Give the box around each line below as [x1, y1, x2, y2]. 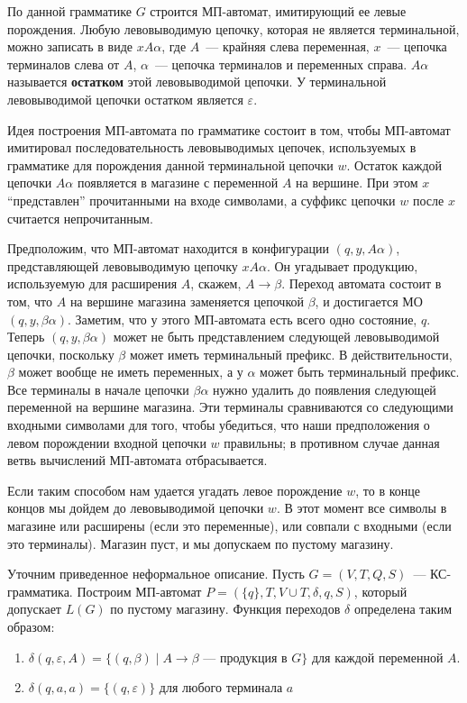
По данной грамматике [7, 2, 132, 20]
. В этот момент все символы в [276, 498, 447, 517]
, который [353, 581, 407, 600]
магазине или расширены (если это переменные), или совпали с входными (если [7, 516, 452, 535]
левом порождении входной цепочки [7, 433, 206, 452]
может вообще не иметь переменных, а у [18, 362, 243, 381]
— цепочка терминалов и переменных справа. [154, 54, 407, 73]
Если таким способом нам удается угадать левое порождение [7, 480, 343, 499]
